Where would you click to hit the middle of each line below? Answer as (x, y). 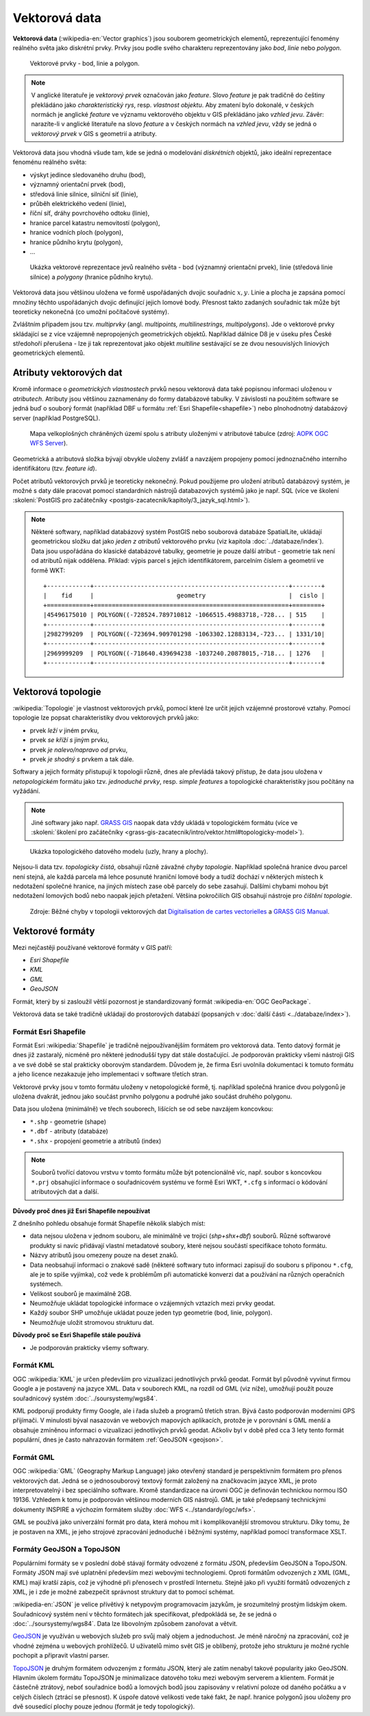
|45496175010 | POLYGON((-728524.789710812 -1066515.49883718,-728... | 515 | (184, 615)
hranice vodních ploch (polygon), (76, 233)
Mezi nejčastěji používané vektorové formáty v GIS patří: (92, 947)
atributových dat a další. (65, 1192)
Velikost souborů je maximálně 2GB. (81, 1293)
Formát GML (34, 1457)
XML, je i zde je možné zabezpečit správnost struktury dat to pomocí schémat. (124, 1592)
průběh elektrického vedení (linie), (78, 204)
